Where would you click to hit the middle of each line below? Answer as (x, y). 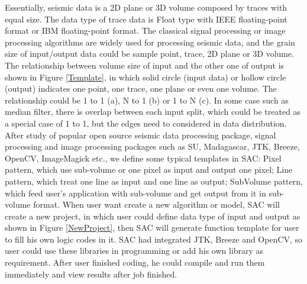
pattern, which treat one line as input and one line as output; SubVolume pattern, (154, 181)
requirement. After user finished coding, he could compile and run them (135, 262)
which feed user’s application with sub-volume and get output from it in (135, 193)
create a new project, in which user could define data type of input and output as (153, 216)
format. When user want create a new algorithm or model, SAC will (156, 204)
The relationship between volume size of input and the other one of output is (145, 65)
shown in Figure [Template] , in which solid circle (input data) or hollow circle (146, 77)
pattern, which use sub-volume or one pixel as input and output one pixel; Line (149, 170)
